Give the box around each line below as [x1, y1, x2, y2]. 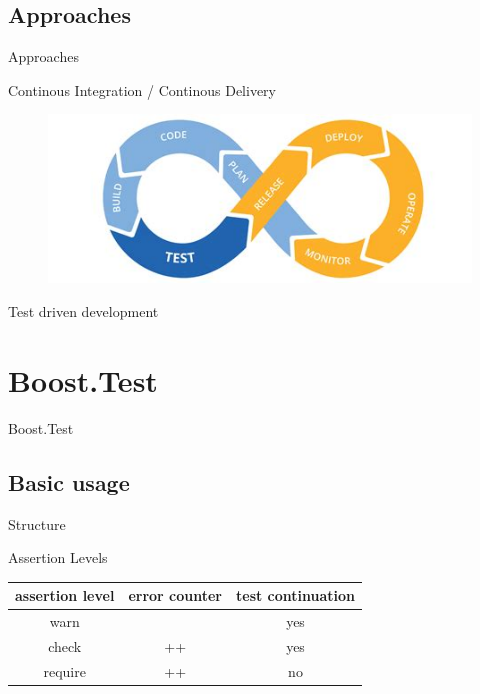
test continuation [236, 585, 356, 606]
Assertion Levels [8, 547, 108, 568]
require [43, 660, 86, 681]
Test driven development [8, 301, 159, 322]
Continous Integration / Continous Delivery [8, 79, 277, 100]
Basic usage [8, 466, 130, 497]
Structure [8, 513, 66, 534]
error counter [128, 585, 222, 606]
